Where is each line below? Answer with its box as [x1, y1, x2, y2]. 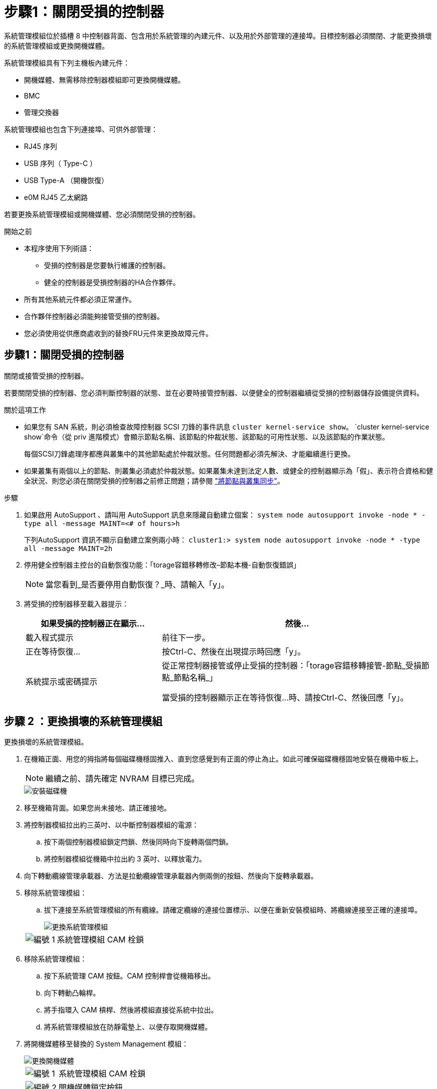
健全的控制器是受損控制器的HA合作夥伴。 [44, 277, 180, 286]
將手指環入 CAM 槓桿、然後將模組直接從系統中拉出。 [44, 1005, 218, 1014]
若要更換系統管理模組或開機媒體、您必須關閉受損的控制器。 [4, 209, 200, 218]
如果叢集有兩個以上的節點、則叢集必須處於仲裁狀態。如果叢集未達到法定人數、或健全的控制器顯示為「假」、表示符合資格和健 [24, 466, 433, 475]
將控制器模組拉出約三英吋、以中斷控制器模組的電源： [24, 820, 199, 829]
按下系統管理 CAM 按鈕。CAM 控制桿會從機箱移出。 [44, 971, 215, 980]
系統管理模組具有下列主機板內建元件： [4, 58, 130, 67]
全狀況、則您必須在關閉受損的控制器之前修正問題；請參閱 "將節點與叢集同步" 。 [24, 476, 284, 485]
